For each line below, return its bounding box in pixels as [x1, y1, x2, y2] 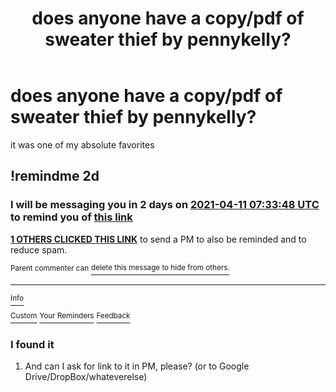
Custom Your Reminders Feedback [10, 311, 131, 321]
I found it [10, 337, 55, 351]
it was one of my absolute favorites [10, 138, 155, 151]
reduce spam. [10, 243, 68, 256]
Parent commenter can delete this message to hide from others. [10, 263, 230, 273]
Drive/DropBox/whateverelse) [24, 371, 148, 383]
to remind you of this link [10, 210, 133, 224]
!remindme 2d [10, 168, 100, 185]
